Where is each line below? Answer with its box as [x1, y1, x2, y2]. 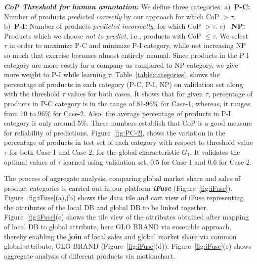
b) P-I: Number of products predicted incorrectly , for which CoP [4, 21, 201, 31]
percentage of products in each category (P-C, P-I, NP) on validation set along [4, 79, 243, 89]
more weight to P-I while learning [4, 69, 106, 80]
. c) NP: [215, 21, 245, 31]
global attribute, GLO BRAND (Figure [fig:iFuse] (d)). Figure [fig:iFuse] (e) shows [4, 241, 252, 251]
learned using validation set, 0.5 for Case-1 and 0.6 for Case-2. [63, 156, 252, 167]
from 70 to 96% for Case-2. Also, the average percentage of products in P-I [4, 108, 231, 118]
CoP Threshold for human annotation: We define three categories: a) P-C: [4, 1, 251, 11]
